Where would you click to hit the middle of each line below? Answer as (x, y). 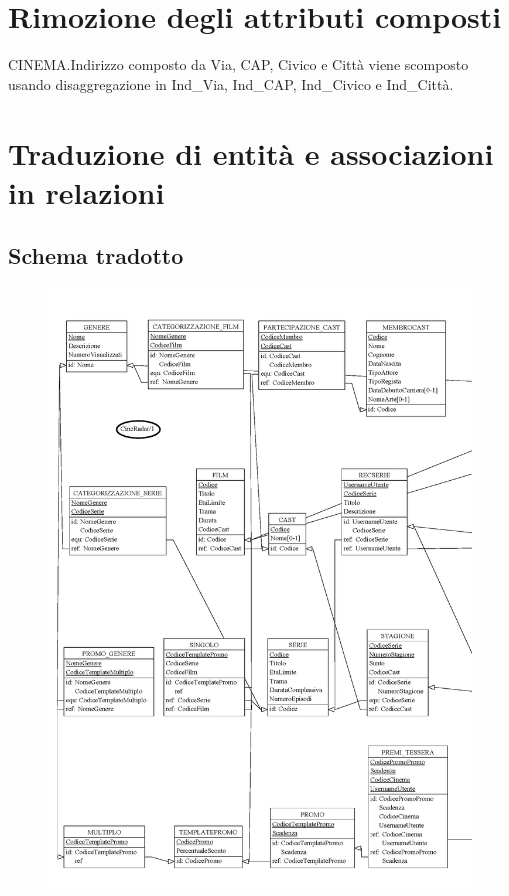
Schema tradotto (96, 255)
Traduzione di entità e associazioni (251, 152)
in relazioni (86, 191)
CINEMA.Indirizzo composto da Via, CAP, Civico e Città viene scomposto (238, 64)
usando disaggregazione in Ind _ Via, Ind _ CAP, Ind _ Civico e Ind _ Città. (231, 83)
